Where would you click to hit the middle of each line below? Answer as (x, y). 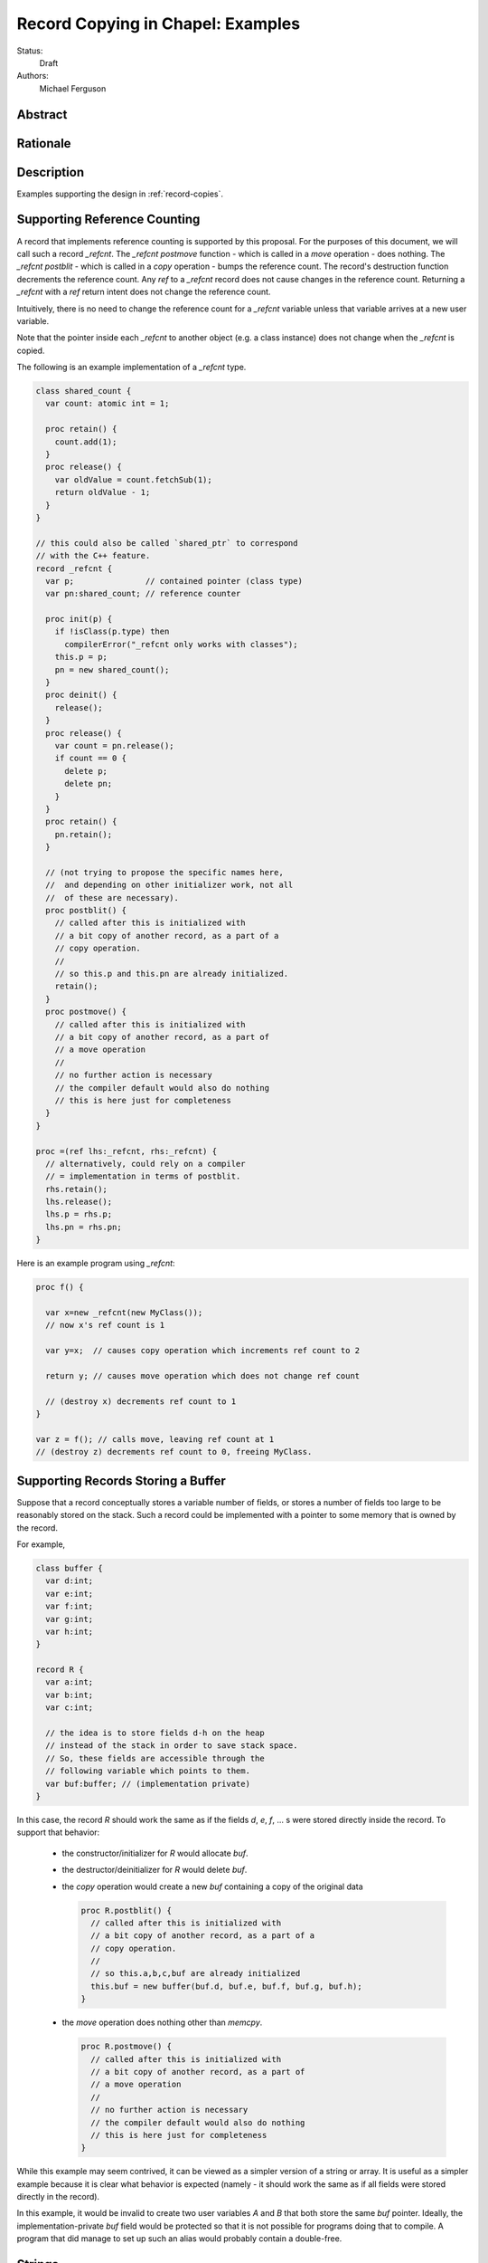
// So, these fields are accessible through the (155, 1758)
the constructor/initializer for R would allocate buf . (155, 1853)
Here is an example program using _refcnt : (96, 1264)
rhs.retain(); (77, 1189)
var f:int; (70, 1606)
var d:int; (70, 1581)
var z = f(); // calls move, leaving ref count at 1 (155, 1439)
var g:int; (70, 1619)
